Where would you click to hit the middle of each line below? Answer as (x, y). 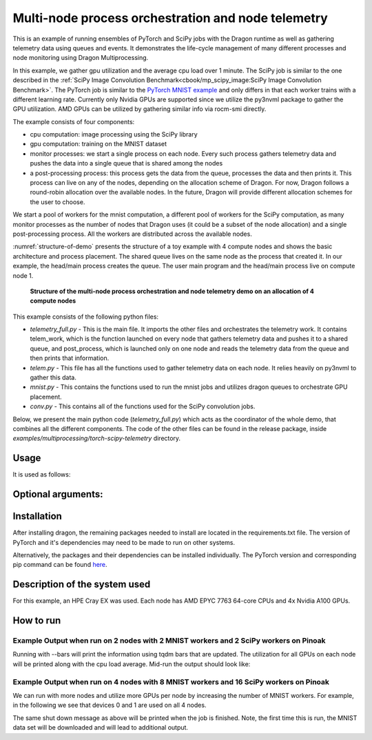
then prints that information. (70, 358)
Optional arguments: (58, 494)
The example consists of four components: (74, 121)
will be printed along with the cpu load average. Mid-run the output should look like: (132, 664)
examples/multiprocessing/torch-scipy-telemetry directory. (97, 439)
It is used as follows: (42, 474)
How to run (37, 621)
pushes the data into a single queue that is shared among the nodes (126, 163)
